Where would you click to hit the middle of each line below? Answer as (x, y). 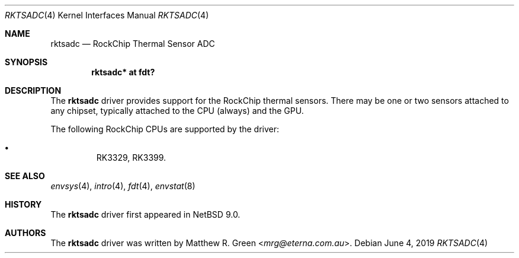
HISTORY (23, 204)
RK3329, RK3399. (131, 157)
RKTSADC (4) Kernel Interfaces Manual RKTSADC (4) (107, 15)
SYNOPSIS (26, 62)
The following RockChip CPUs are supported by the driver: (165, 129)
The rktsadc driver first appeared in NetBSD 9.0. (145, 214)
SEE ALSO (25, 176)
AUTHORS (25, 233)
